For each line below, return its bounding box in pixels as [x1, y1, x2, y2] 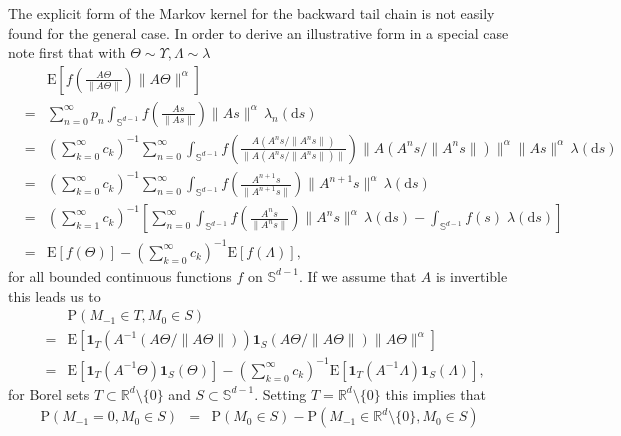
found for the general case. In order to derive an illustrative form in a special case [8, 22, 509, 43]
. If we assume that [298, 265, 417, 286]
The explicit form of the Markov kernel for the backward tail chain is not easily [8, 3, 495, 23]
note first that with [8, 42, 126, 63]
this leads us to [8, 285, 101, 306]
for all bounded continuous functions [8, 265, 232, 286]
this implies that [385, 383, 486, 404]
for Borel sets [8, 383, 90, 404]
